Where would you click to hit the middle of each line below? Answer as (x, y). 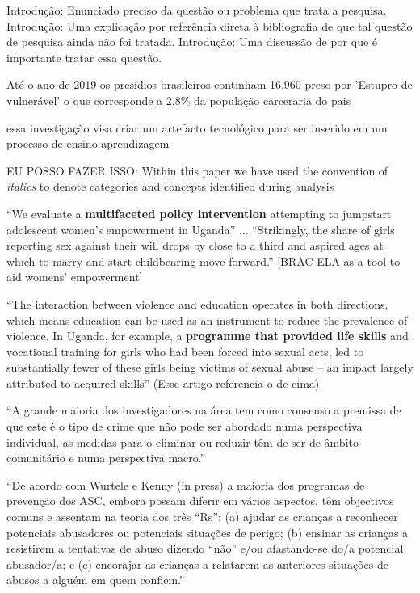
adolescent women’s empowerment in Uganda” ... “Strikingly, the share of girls (201, 229)
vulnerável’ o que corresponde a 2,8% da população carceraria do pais (179, 100)
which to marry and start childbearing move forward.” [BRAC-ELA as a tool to (204, 261)
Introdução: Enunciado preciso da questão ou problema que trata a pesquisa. (197, 10)
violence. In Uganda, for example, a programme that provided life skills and (208, 336)
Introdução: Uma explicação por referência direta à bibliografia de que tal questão (210, 25)
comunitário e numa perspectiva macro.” (106, 458)
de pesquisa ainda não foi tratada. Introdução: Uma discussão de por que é (192, 42)
